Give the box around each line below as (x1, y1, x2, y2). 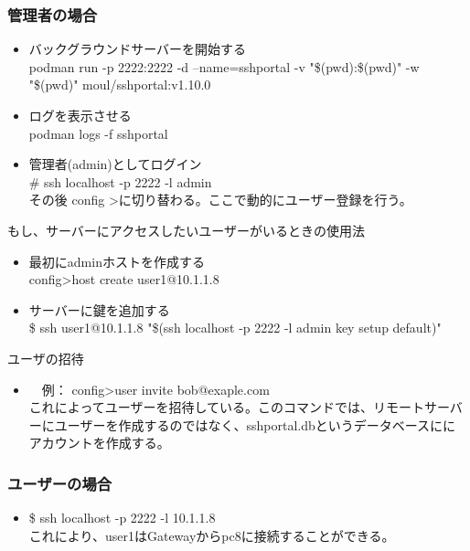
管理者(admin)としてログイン (28, 154, 202, 174)
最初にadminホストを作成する (28, 251, 205, 270)
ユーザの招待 (7, 348, 84, 367)
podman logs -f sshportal (28, 123, 168, 143)
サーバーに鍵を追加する (28, 300, 170, 319)
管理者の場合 (7, 3, 98, 26)
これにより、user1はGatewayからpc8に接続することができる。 (28, 525, 395, 545)
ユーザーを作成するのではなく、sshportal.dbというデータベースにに (54, 415, 456, 434)
